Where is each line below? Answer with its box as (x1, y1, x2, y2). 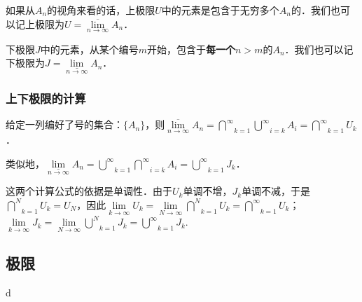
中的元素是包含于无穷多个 (161, 3, 279, 17)
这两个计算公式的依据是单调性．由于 (6, 184, 172, 198)
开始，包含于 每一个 (147, 41, 236, 56)
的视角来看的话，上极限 (47, 3, 155, 17)
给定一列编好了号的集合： (6, 117, 123, 132)
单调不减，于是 (242, 184, 311, 198)
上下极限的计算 (6, 89, 86, 107)
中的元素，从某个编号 (40, 41, 139, 56)
